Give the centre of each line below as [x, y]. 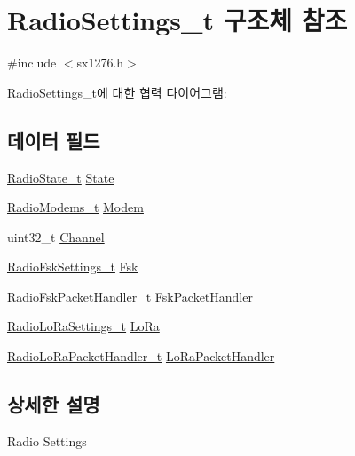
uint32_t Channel [56, 236]
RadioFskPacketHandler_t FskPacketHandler [130, 296]
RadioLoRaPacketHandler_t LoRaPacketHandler [141, 356]
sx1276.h [100, 63]
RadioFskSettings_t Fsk [73, 267]
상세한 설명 [54, 404]
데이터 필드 [54, 140]
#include [32, 63]
